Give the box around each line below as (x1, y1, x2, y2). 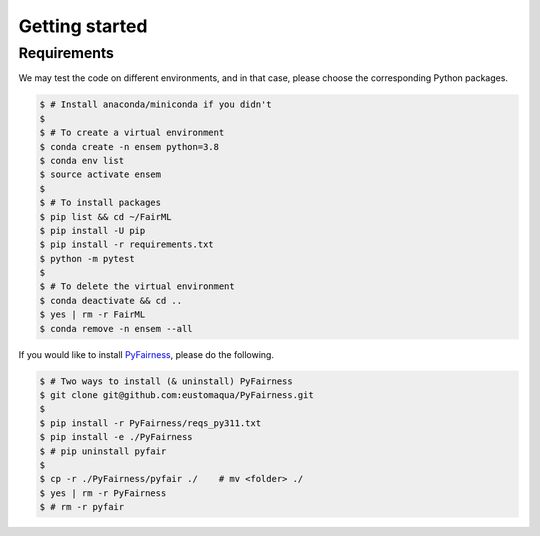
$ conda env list (39, 155, 125, 166)
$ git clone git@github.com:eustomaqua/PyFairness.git (39, 389, 314, 400)
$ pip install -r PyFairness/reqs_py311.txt (39, 417, 262, 429)
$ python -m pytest (39, 253, 135, 264)
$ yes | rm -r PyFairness (39, 487, 167, 499)
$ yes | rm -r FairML (39, 309, 146, 320)
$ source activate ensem (39, 169, 162, 180)
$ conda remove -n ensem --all (39, 323, 194, 334)
